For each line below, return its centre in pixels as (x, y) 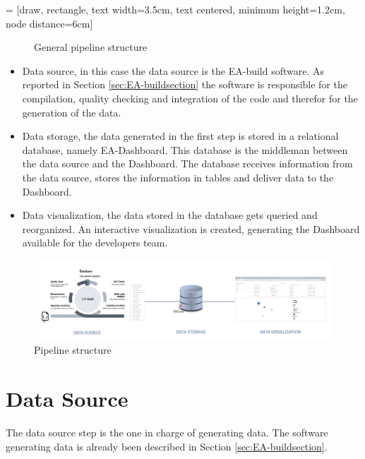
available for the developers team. (95, 243)
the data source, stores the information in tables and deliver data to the (178, 177)
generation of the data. (72, 112)
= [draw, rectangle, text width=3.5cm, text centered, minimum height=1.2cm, (175, 9)
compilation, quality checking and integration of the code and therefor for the (190, 98)
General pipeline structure (91, 47)
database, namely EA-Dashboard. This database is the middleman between (185, 149)
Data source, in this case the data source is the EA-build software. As (173, 70)
